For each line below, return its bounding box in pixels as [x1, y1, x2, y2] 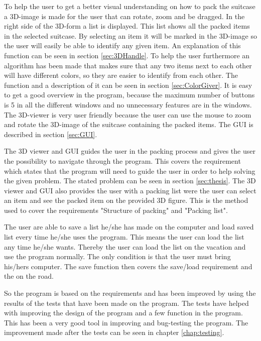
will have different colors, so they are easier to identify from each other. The [4, 70, 238, 80]
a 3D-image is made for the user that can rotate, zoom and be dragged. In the [4, 11, 245, 21]
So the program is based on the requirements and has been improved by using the [4, 288, 256, 298]
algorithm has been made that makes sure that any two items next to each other [4, 60, 252, 70]
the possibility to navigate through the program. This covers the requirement [4, 155, 241, 166]
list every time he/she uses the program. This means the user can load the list [4, 232, 244, 242]
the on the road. [4, 271, 54, 281]
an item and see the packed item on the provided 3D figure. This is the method [4, 195, 248, 205]
